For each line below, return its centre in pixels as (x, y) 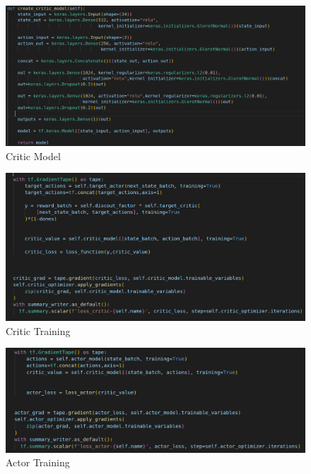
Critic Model (33, 156)
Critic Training (38, 330)
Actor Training (38, 462)
